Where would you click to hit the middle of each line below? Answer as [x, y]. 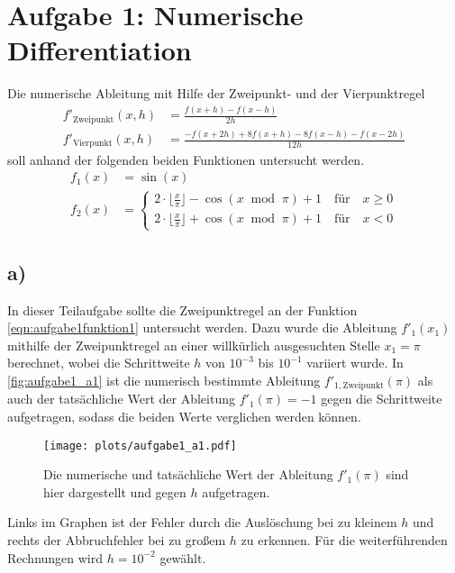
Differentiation [100, 50]
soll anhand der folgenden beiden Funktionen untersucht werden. [186, 159]
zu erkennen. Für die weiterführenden [344, 540]
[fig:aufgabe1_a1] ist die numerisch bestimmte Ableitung [164, 380]
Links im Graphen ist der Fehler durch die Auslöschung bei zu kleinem [202, 522]
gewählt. [183, 557]
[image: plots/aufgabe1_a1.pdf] [140, 446]
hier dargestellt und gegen [115, 491]
